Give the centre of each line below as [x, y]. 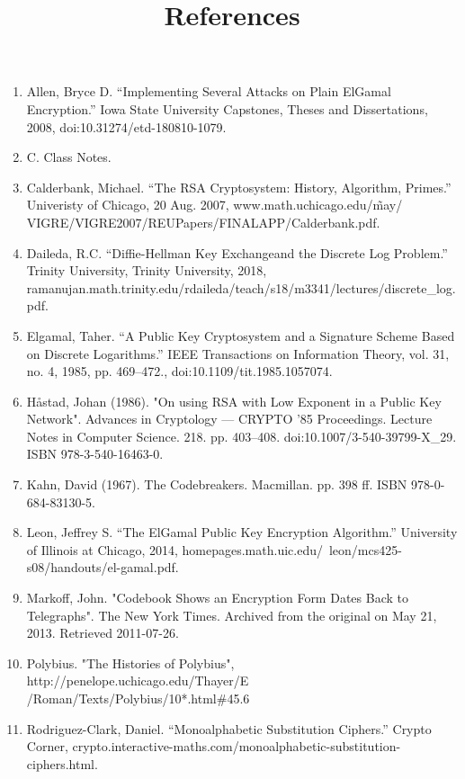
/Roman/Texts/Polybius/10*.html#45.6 [138, 698]
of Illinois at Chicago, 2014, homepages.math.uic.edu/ [174, 549]
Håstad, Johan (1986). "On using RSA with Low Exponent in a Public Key [234, 401]
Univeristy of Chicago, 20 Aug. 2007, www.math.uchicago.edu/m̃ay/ [215, 205]
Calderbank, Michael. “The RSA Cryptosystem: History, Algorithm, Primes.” [239, 187]
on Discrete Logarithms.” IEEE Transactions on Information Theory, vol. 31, [238, 353]
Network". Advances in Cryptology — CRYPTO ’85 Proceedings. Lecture [229, 419]
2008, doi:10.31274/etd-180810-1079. [126, 126]
